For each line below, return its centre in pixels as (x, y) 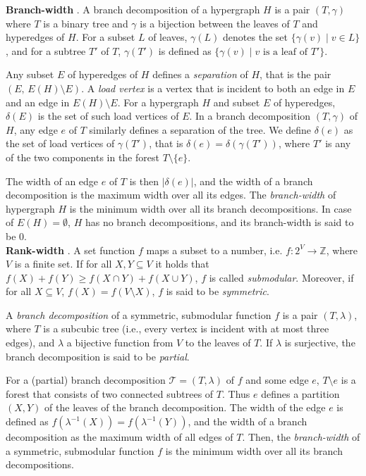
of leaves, (168, 37)
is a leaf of (286, 52)
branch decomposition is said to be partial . (98, 356)
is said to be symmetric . (218, 291)
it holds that (182, 264)
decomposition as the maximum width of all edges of (120, 437)
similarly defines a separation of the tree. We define (200, 129)
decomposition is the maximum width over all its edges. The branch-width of (171, 195)
